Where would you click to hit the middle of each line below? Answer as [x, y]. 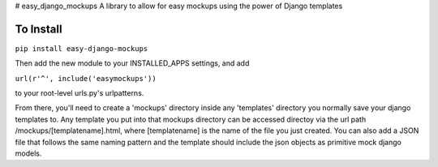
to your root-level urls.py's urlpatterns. [79, 93]
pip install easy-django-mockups [82, 48]
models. [28, 153]
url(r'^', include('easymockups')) [86, 78]
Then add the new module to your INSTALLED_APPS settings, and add [132, 63]
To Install [39, 29]
